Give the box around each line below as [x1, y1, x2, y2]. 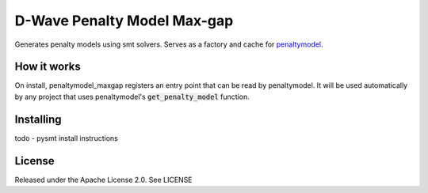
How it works [14, 60, 81, 74]
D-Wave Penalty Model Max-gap [14, 12, 234, 29]
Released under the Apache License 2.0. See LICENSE [14, 175, 193, 184]
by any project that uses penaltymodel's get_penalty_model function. [14, 92, 250, 101]
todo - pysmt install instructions [14, 133, 118, 142]
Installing [14, 112, 63, 126]
